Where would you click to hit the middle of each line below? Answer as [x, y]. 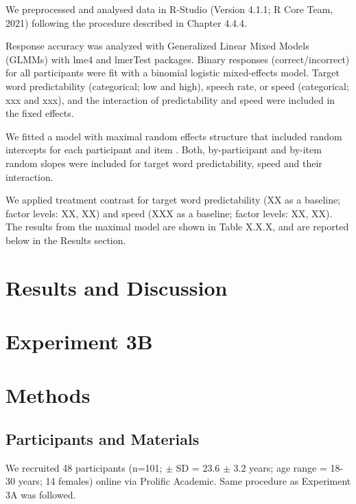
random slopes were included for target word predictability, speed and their [164, 163]
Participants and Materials [103, 439]
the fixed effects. [40, 113]
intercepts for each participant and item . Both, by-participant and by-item [164, 150]
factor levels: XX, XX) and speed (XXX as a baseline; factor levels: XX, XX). [169, 213]
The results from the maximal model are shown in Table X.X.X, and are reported [177, 227]
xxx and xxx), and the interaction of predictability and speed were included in [170, 99]
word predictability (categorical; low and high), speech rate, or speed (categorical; [177, 86]
